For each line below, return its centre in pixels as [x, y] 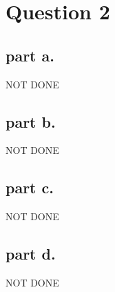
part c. [30, 187]
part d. [31, 254]
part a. [30, 55]
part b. [31, 121]
